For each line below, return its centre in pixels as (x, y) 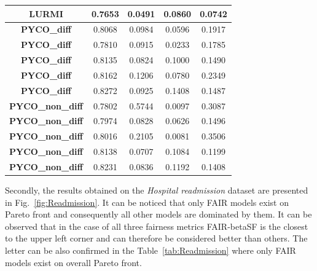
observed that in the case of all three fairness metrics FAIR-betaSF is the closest (157, 226)
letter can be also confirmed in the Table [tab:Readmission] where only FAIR (151, 250)
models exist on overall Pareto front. (73, 262)
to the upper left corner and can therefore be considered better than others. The (156, 238)
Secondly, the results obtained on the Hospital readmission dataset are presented (157, 190)
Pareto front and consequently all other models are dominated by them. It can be (158, 214)
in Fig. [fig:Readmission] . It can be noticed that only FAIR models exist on (147, 202)
